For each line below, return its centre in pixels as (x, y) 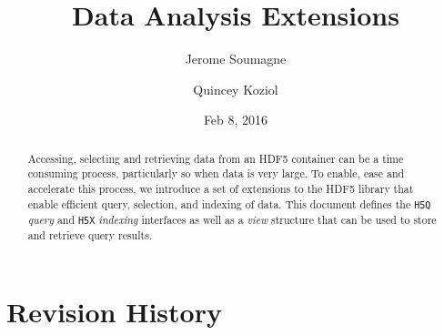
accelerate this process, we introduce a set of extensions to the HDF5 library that (221, 189)
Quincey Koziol (236, 89)
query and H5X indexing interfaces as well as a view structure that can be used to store (232, 219)
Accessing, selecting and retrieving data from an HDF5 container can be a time (216, 158)
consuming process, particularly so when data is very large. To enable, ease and (216, 173)
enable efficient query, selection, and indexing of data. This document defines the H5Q (229, 203)
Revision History (114, 311)
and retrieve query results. (90, 234)
